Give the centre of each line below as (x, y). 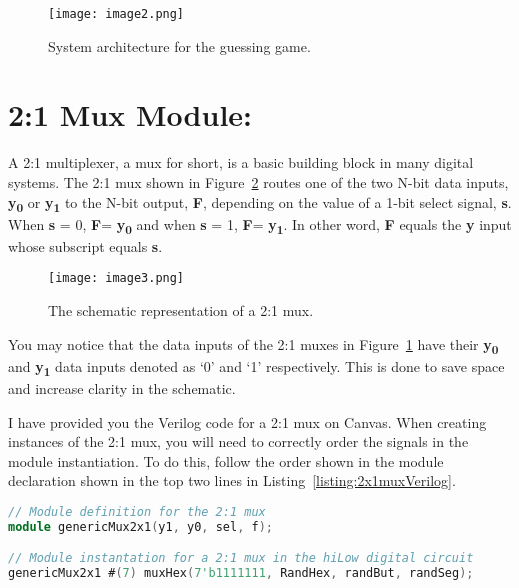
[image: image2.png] (116, 14)
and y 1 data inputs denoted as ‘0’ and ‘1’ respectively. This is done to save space (256, 367)
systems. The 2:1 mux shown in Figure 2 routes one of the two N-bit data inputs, (258, 181)
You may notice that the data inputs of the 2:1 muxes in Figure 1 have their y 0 (253, 345)
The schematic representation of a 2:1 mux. (181, 310)
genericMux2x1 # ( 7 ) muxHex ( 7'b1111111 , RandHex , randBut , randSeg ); (241, 573)
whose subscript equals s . (85, 245)
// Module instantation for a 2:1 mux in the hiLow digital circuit (241, 558)
